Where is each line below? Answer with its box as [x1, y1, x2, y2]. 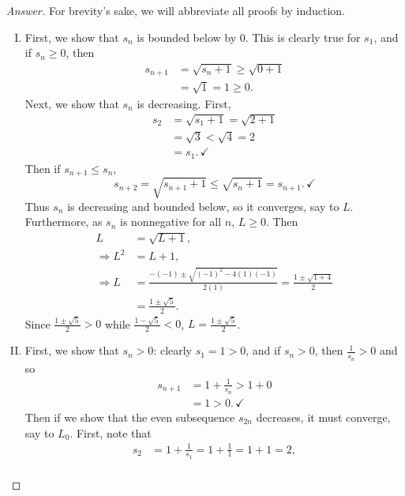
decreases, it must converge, [256, 408, 391, 425]
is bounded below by [137, 28, 237, 45]
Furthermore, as [24, 213, 103, 230]
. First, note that [69, 424, 152, 441]
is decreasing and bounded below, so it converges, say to [67, 197, 339, 214]
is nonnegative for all [120, 213, 222, 230]
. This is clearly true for [245, 28, 361, 45]
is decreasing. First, [137, 95, 231, 111]
